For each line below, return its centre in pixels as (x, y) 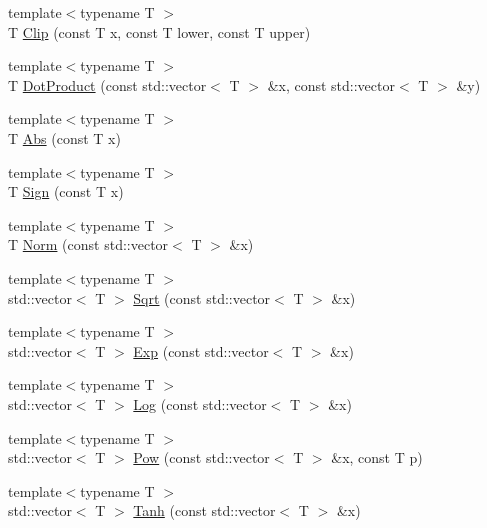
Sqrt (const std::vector (202, 297)
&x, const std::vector (331, 84)
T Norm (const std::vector (88, 244)
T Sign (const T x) (66, 191)
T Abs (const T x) (64, 137)
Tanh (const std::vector (204, 510)
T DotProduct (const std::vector (107, 84)
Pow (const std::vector (201, 457)
